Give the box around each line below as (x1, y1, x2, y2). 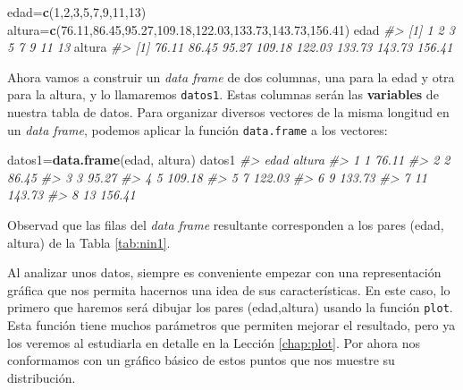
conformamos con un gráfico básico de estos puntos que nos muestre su (7, 351, 395, 369)
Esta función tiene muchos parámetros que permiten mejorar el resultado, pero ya (7, 316, 456, 335)
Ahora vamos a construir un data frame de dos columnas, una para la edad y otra (7, 67, 455, 86)
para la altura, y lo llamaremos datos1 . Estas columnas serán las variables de (7, 85, 439, 104)
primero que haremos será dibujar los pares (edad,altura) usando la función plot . (7, 298, 453, 317)
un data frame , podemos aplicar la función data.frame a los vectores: (7, 120, 388, 139)
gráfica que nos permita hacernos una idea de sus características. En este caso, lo (7, 280, 450, 299)
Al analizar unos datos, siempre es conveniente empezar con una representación (7, 263, 442, 282)
